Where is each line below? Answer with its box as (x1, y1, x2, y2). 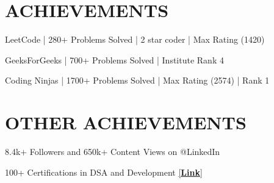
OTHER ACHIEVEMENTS (5, 110, 247, 135)
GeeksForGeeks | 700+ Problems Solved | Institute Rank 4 (5, 53, 224, 66)
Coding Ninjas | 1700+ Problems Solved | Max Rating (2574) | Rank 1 (5, 74, 270, 87)
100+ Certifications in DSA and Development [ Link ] (5, 165, 203, 178)
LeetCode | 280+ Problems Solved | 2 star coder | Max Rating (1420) (5, 33, 265, 46)
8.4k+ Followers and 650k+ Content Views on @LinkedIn (5, 145, 220, 158)
